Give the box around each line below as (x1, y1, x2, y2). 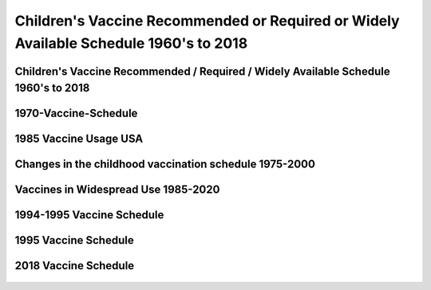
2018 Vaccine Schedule (14, 259, 135, 272)
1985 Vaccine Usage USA (14, 132, 144, 146)
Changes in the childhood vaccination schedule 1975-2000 (14, 158, 315, 171)
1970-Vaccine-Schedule (14, 107, 138, 120)
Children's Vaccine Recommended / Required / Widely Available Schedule (14, 65, 390, 78)
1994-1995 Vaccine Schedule (14, 208, 164, 222)
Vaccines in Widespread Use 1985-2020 (14, 183, 220, 197)
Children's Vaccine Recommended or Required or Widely (14, 12, 400, 29)
